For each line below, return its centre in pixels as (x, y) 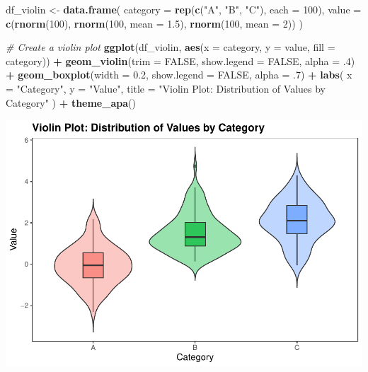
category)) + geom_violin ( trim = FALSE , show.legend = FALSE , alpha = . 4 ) (180, 60)
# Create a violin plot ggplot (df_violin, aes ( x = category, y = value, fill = (171, 47)
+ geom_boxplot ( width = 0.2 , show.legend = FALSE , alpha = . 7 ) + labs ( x (179, 75)
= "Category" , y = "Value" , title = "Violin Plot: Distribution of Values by (166, 88)
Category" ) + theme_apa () (71, 102)
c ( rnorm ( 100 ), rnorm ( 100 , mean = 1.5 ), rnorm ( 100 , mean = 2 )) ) (154, 23)
